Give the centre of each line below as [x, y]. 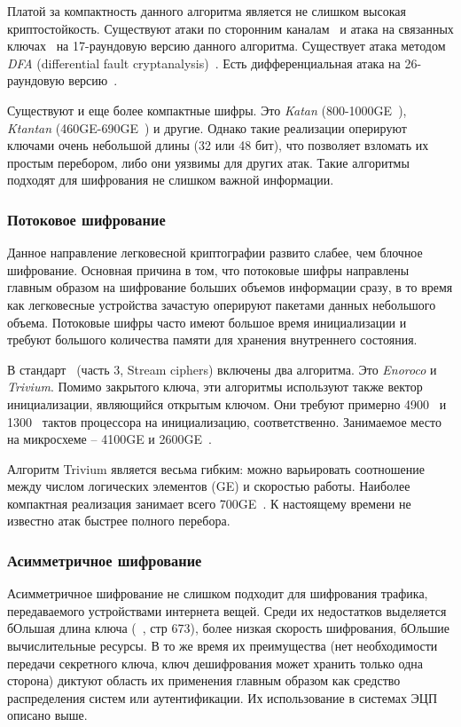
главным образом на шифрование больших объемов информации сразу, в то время [230, 287]
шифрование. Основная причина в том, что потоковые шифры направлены [208, 269]
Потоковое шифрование [86, 219]
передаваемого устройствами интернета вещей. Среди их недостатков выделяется [227, 610]
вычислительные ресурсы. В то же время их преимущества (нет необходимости [223, 646]
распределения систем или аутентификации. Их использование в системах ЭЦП [223, 697]
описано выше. [47, 715]
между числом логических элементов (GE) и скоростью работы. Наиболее [209, 486]
